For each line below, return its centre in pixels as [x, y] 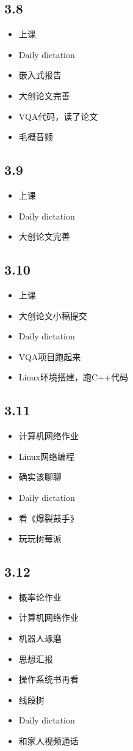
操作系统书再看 [49, 679]
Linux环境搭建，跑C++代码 [73, 377]
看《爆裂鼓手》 [49, 518]
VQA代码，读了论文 [58, 116]
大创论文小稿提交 [53, 315]
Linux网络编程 [47, 456]
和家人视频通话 [49, 741]
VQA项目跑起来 [50, 356]
